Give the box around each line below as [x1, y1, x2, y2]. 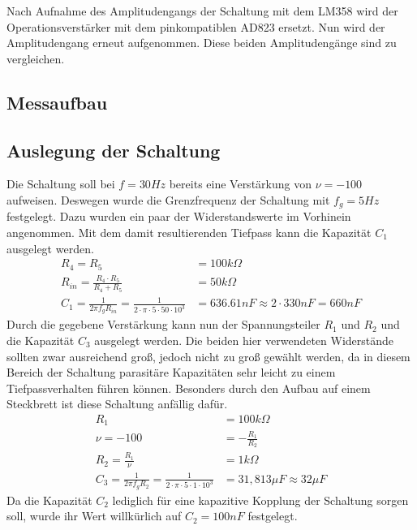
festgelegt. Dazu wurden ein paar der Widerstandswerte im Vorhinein [6, 208, 351, 225]
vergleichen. [6, 50, 65, 67]
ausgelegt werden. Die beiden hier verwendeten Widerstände [94, 332, 394, 349]
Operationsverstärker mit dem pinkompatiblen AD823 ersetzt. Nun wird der [6, 18, 385, 35]
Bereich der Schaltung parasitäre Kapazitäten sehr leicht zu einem [6, 364, 336, 381]
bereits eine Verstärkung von [169, 175, 312, 192]
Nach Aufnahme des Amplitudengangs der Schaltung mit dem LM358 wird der [6, 2, 398, 19]
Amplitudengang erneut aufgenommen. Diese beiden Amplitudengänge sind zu [6, 34, 397, 51]
